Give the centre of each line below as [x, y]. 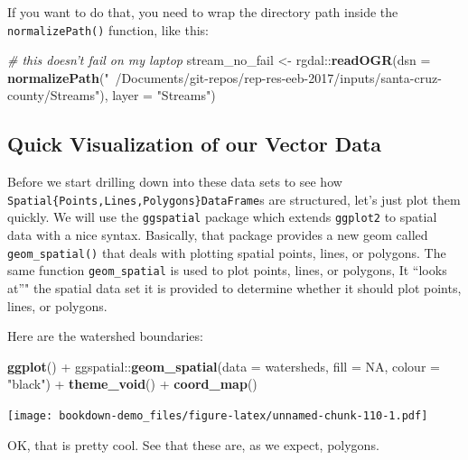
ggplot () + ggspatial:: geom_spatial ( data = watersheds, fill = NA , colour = [224, 366]
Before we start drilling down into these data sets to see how [175, 182]
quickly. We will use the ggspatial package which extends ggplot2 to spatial [222, 217]
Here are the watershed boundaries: [105, 336]
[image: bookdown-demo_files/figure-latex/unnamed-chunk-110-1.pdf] [218, 416]
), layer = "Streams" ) [158, 95]
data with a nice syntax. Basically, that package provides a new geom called [218, 235]
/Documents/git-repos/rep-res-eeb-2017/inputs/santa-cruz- [278, 77]
